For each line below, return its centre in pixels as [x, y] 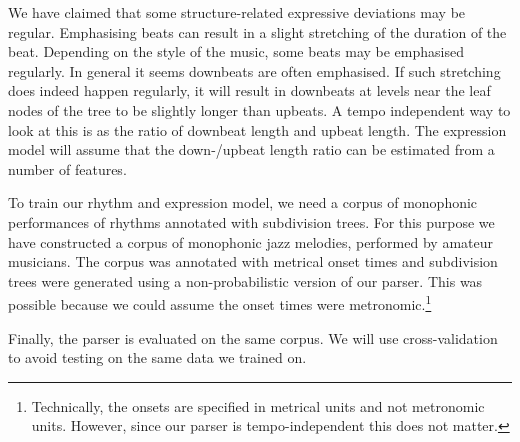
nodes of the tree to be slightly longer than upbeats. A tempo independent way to [259, 109]
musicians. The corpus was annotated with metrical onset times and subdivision [253, 261]
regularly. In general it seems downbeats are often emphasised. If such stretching [254, 70]
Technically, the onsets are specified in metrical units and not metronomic [258, 405]
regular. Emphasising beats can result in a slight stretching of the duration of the [257, 31]
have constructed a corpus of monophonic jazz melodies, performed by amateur [250, 241]
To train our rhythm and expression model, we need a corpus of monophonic [243, 202]
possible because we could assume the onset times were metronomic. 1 [220, 302]
